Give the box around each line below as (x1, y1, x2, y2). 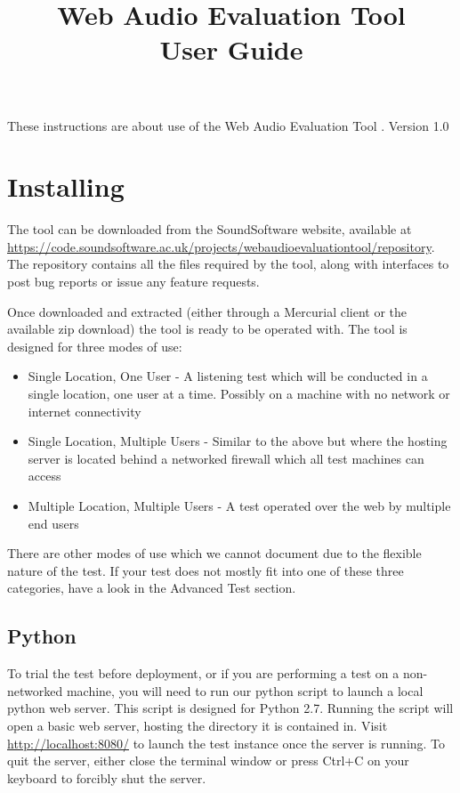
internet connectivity (28, 401, 141, 420)
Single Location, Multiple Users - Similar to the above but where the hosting (28, 432, 448, 450)
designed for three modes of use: (7, 336, 182, 355)
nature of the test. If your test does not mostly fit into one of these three (7, 561, 404, 579)
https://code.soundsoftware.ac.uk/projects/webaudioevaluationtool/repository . (7, 237, 435, 255)
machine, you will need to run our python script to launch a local (66, 681, 424, 700)
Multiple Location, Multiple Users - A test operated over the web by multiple (28, 497, 451, 514)
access (28, 466, 61, 485)
